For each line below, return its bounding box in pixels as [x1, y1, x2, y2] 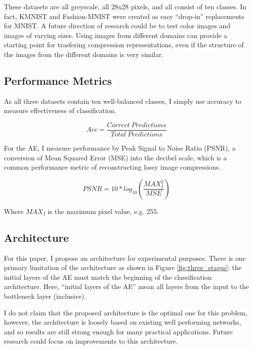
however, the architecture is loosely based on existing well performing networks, [4, 317, 241, 327]
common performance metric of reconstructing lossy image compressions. [4, 162, 221, 172]
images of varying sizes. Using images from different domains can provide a [4, 30, 228, 40]
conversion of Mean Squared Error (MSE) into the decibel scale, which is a [4, 152, 227, 162]
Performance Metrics [4, 73, 112, 88]
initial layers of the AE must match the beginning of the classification [4, 271, 212, 282]
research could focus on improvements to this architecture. [4, 336, 178, 346]
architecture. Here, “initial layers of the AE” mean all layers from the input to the [4, 281, 249, 291]
